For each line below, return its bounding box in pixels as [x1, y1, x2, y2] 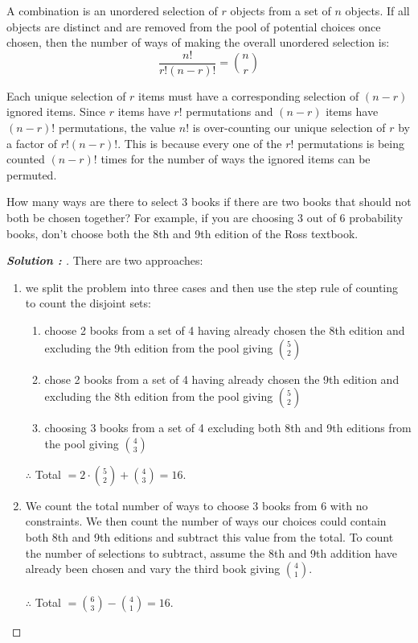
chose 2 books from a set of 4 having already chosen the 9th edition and [44, 370, 400, 387]
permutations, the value [58, 119, 176, 136]
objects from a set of [230, 2, 331, 19]
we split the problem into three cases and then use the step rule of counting [25, 278, 399, 295]
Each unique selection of [6, 87, 126, 104]
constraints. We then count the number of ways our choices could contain [25, 513, 387, 530]
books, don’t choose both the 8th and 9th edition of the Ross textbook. [6, 225, 359, 241]
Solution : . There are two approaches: [6, 252, 203, 269]
